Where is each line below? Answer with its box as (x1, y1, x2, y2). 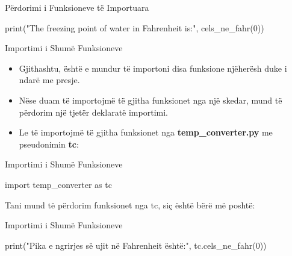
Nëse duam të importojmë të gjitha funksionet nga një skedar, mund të (19, 93, 282, 106)
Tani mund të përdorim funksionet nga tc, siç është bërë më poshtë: (5, 198, 255, 211)
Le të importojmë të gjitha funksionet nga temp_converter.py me (19, 126, 273, 139)
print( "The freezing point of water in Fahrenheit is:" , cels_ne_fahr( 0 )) (5, 21, 264, 34)
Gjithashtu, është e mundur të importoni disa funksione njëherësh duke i (19, 61, 287, 74)
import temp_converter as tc (5, 178, 112, 190)
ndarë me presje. (19, 73, 80, 86)
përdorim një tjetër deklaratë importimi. (19, 105, 168, 118)
